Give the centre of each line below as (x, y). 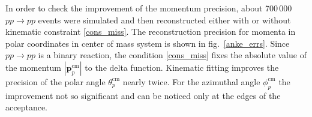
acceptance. (26, 107)
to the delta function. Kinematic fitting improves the (182, 67)
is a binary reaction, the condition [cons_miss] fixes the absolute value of (172, 55)
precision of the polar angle (55, 81)
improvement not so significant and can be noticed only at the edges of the (143, 95)
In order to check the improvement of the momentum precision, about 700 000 (149, 8)
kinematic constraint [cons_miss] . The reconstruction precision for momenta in (151, 31)
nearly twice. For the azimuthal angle (191, 81)
